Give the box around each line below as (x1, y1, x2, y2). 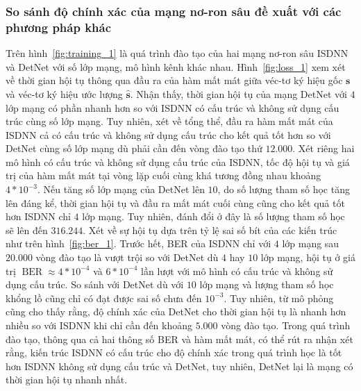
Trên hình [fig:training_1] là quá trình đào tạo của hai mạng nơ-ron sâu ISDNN (6, 46, 349, 60)
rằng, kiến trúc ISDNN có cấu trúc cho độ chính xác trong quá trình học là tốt (6, 345, 342, 360)
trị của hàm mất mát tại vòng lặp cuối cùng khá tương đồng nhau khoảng (6, 168, 321, 183)
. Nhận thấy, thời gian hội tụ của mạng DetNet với (130, 86, 347, 101)
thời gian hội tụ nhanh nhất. (6, 372, 128, 387)
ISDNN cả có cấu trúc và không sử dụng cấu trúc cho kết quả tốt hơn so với (6, 127, 331, 142)
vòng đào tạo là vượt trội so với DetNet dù (35, 250, 219, 265)
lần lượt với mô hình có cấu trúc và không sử (141, 263, 333, 278)
